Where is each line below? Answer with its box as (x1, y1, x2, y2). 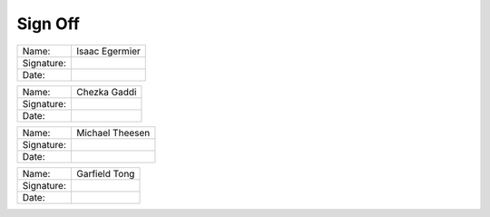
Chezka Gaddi (75, 85, 137, 98)
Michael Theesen (75, 126, 151, 139)
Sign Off (16, 14, 81, 34)
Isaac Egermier (75, 44, 141, 57)
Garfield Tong (75, 167, 135, 180)
